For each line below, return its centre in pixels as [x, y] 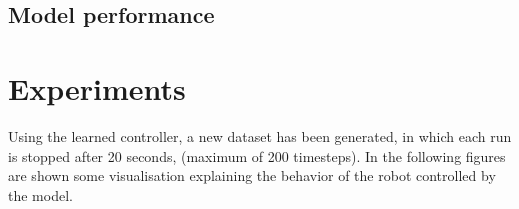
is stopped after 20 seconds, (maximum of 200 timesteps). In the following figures [257, 155]
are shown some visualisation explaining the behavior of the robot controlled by [252, 175]
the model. [40, 194]
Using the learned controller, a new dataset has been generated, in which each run [260, 135]
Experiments [97, 87]
